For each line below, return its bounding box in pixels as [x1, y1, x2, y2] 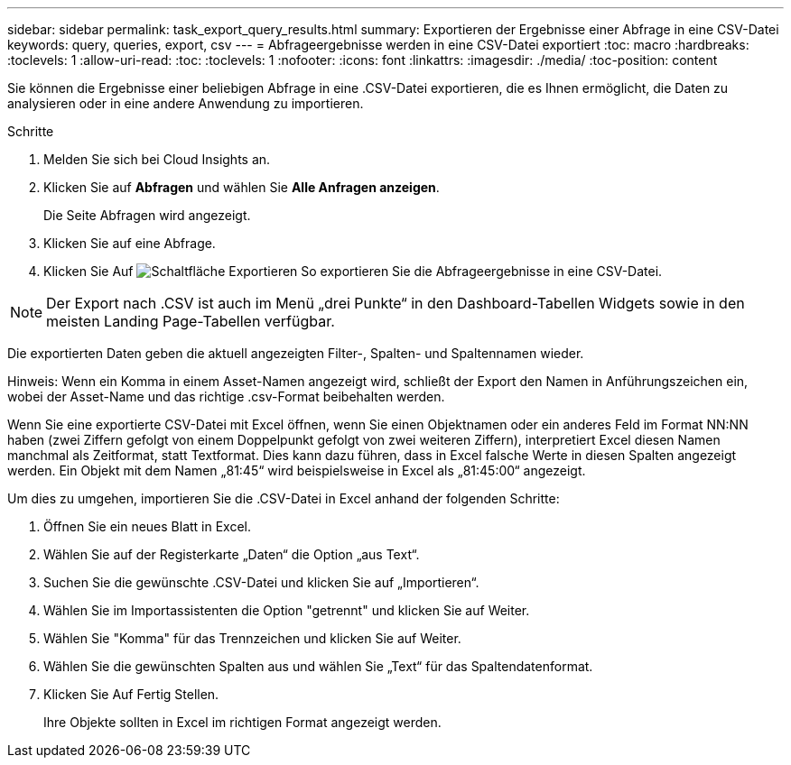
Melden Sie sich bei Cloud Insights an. [43, 152, 271, 167]
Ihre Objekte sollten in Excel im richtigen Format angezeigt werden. [43, 714, 442, 730]
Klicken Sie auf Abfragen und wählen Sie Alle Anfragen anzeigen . [43, 180, 440, 195]
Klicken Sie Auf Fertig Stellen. [43, 687, 219, 702]
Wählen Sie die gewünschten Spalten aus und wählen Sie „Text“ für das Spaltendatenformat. [43, 659, 593, 674]
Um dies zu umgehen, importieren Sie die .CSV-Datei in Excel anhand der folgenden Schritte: [7, 491, 560, 506]
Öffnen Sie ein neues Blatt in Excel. [43, 519, 252, 534]
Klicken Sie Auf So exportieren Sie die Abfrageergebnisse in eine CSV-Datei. [43, 263, 663, 279]
